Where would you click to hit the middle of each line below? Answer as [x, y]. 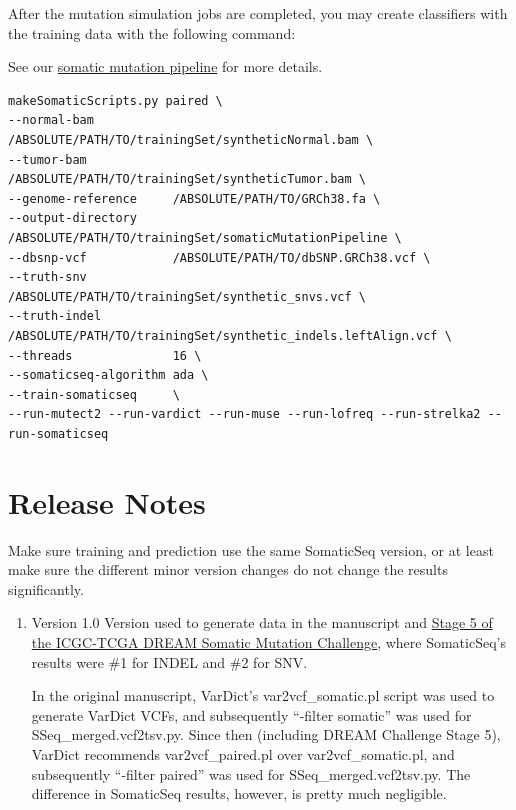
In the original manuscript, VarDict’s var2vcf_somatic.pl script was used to [263, 695]
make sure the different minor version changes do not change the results [228, 569]
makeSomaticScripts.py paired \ [115, 100]
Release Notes [107, 501]
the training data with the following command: [152, 32]
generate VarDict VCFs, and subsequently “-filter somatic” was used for [251, 714]
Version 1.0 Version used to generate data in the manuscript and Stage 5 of [262, 622]
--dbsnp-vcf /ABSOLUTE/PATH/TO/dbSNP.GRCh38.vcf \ [219, 257]
